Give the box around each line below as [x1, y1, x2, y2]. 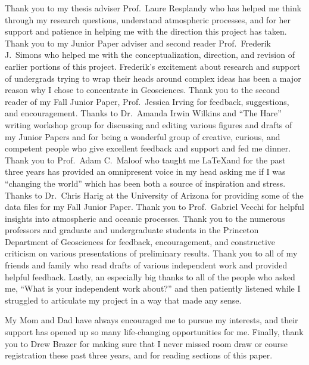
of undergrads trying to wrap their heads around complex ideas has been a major [5, 72, 301, 84]
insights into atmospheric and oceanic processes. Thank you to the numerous [5, 212, 285, 224]
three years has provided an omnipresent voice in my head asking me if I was [5, 165, 286, 178]
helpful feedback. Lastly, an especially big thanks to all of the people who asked [5, 270, 295, 283]
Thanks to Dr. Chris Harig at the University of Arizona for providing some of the [5, 188, 304, 201]
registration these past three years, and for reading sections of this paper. [5, 349, 273, 361]
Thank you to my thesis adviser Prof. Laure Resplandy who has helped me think [5, 2, 302, 14]
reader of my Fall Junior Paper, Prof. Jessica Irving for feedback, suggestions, [5, 95, 289, 107]
